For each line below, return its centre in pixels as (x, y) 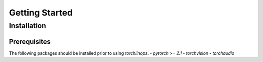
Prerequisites (30, 41)
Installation (28, 26)
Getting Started (41, 13)
